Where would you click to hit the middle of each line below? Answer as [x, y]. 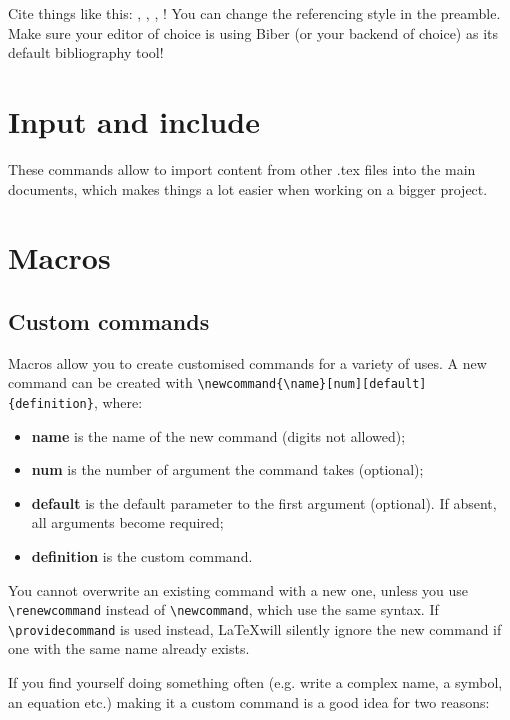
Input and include [134, 120]
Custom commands [109, 320]
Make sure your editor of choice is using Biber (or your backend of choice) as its [253, 32]
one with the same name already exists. [129, 648]
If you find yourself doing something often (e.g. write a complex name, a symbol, [255, 682]
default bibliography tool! [86, 52]
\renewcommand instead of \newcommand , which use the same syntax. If [223, 609]
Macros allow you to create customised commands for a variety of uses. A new [247, 362]
